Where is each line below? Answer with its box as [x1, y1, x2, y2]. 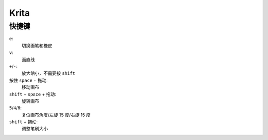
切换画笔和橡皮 [21, 43, 52, 48]
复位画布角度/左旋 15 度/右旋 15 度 [21, 112, 91, 118]
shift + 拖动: [9, 119, 38, 125]
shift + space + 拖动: [9, 91, 57, 97]
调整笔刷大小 [21, 126, 48, 132]
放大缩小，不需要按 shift [21, 70, 75, 76]
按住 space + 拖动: [9, 77, 48, 83]
